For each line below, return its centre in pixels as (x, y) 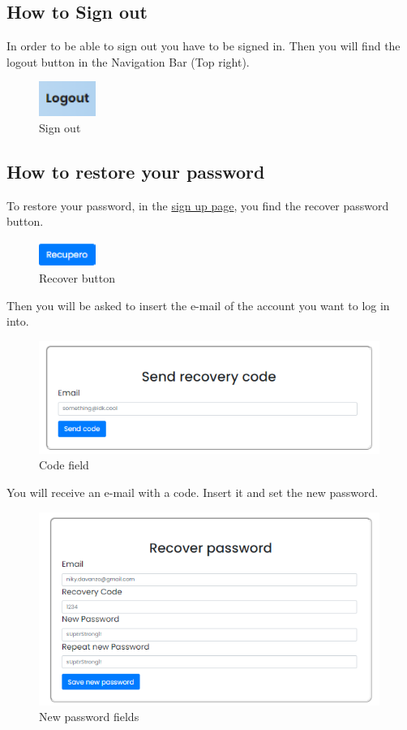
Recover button (77, 278)
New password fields (89, 717)
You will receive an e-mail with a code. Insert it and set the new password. (193, 492)
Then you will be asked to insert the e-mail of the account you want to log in (198, 305)
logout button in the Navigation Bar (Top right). (128, 61)
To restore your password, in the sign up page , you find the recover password (198, 205)
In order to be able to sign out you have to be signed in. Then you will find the (203, 46)
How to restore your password (136, 171)
